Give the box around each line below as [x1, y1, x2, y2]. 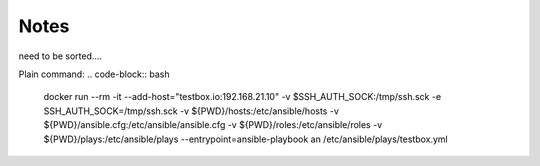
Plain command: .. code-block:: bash [18, 68, 170, 80]
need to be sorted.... [18, 50, 103, 62]
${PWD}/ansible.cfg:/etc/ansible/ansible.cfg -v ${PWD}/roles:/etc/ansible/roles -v [43, 119, 383, 131]
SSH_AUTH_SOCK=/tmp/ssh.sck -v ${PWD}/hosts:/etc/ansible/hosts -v [43, 105, 339, 117]
